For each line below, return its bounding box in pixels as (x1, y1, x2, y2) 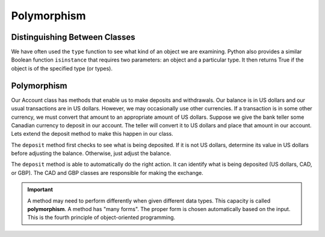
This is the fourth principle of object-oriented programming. (27, 214, 176, 221)
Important (27, 186, 54, 193)
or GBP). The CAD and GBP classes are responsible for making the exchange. (11, 169, 204, 176)
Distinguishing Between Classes (11, 32, 135, 42)
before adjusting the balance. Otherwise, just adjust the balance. (11, 150, 172, 157)
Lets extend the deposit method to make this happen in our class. (11, 130, 174, 137)
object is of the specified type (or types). (11, 65, 113, 72)
